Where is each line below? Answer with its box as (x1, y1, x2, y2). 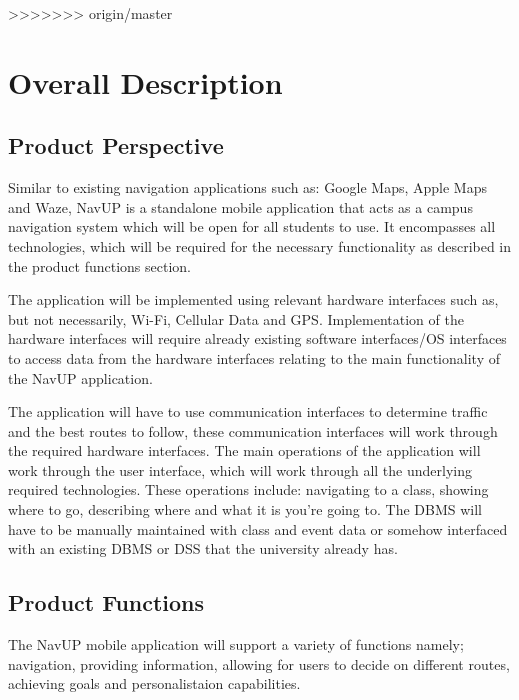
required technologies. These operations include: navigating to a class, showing (8, 479, 489, 500)
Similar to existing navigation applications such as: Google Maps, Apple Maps (8, 177, 487, 198)
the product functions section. (8, 255, 191, 276)
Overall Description (8, 61, 283, 102)
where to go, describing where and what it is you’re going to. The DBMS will (8, 499, 482, 520)
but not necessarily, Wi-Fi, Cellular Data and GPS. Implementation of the (8, 308, 464, 329)
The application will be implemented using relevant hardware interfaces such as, (8, 289, 499, 310)
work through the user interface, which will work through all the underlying (8, 459, 472, 480)
